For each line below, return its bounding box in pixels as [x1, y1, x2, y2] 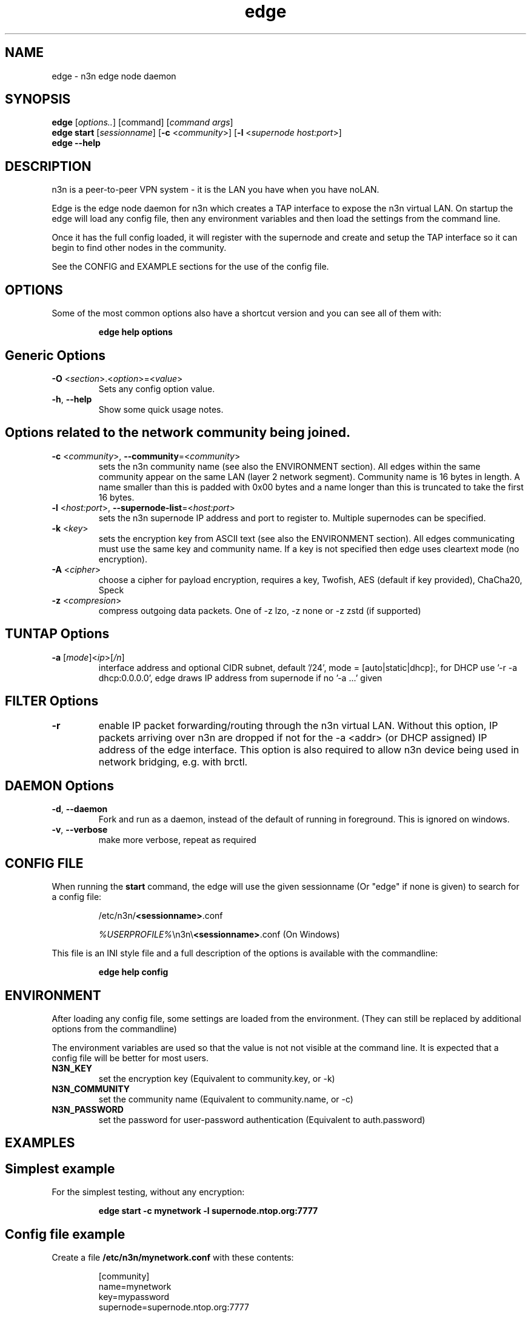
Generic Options [5, 347, 106, 363]
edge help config [98, 967, 169, 978]
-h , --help [52, 393, 92, 404]
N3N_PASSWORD [52, 1104, 124, 1115]
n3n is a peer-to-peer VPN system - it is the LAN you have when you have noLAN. [52, 184, 379, 195]
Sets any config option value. [98, 383, 215, 394]
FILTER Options [5, 693, 99, 709]
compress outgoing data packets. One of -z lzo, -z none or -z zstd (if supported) [98, 605, 421, 616]
